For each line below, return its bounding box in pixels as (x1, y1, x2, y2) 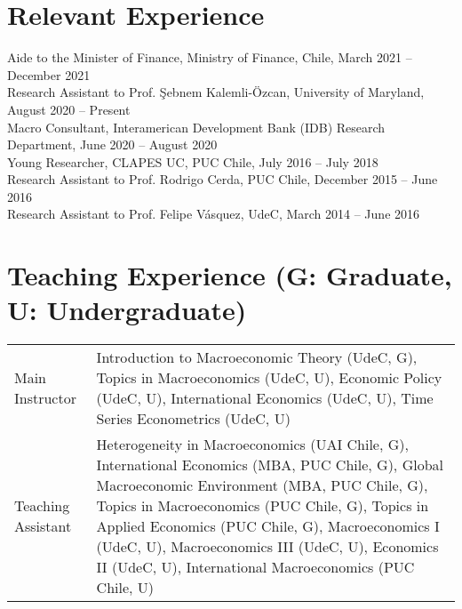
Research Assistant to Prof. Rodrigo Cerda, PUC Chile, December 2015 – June (7, 170, 438, 188)
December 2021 (7, 65, 91, 84)
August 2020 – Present (7, 100, 131, 118)
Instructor (14, 388, 76, 409)
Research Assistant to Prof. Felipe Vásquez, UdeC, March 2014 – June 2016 (7, 204, 420, 223)
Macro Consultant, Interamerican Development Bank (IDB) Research (7, 117, 386, 136)
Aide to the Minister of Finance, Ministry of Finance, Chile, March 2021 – (7, 48, 412, 67)
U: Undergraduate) (7, 292, 247, 328)
